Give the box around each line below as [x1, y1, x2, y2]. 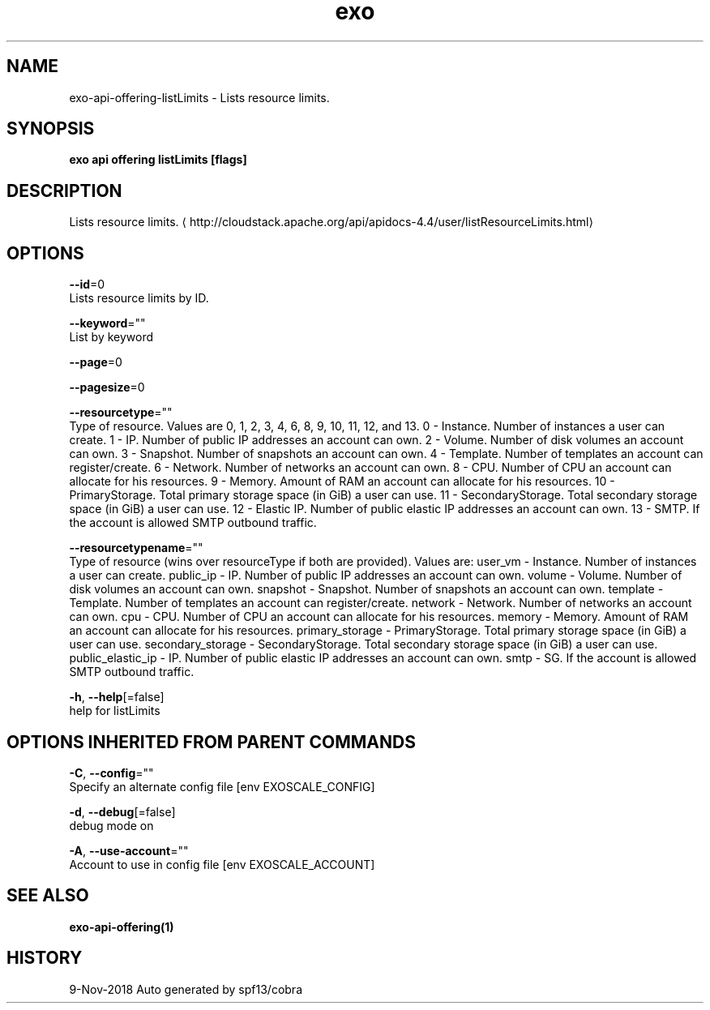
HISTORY [6, 948, 83, 969]
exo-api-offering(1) [69, 919, 174, 934]
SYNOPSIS [6, 118, 95, 139]
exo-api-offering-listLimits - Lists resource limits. [69, 90, 330, 105]
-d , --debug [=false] [69, 804, 176, 819]
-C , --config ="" [69, 765, 154, 780]
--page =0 [69, 355, 122, 370]
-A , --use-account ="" [69, 843, 189, 858]
